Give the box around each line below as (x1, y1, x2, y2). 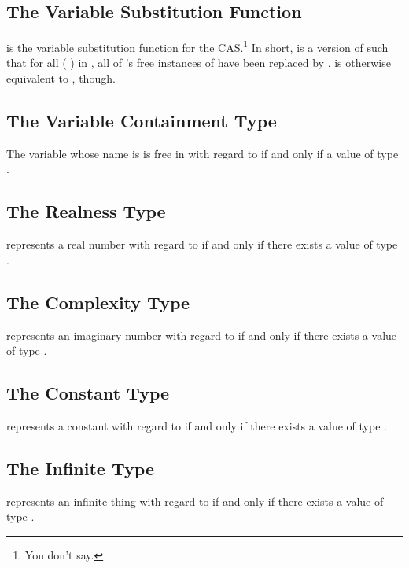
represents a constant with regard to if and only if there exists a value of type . (6, 418, 387, 434)
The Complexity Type (6, 290, 190, 314)
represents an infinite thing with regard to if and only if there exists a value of (6, 492, 384, 509)
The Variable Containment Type (6, 109, 277, 133)
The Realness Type (6, 199, 166, 223)
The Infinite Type (6, 456, 154, 480)
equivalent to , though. (6, 70, 116, 87)
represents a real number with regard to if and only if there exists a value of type (6, 236, 398, 253)
